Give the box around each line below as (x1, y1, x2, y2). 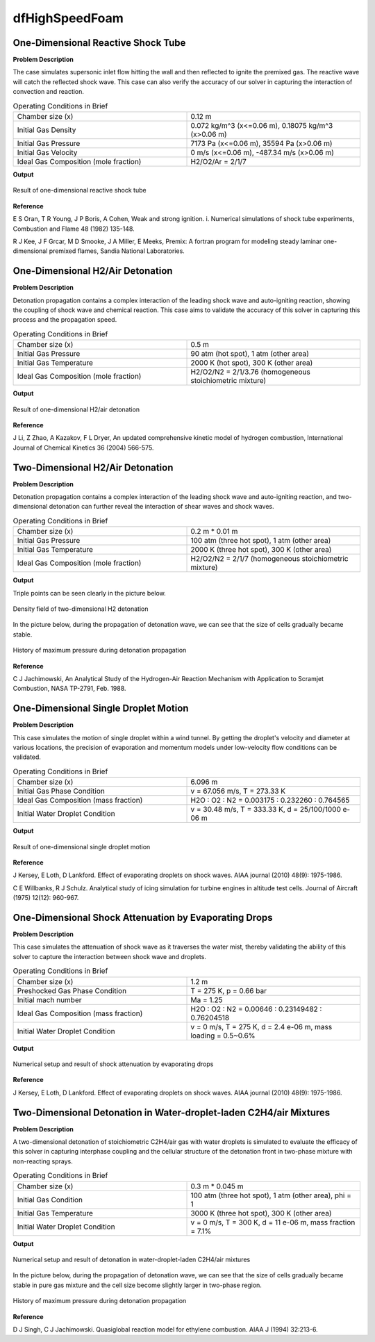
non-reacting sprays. (12, 1157, 73, 1165)
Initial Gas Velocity (17, 148, 78, 157)
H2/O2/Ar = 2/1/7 (190, 157, 247, 166)
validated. (12, 753, 42, 761)
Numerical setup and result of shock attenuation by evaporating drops (12, 1060, 214, 1068)
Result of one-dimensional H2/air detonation (12, 405, 140, 414)
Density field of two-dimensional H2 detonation (12, 605, 149, 613)
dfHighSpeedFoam (12, 10, 124, 26)
